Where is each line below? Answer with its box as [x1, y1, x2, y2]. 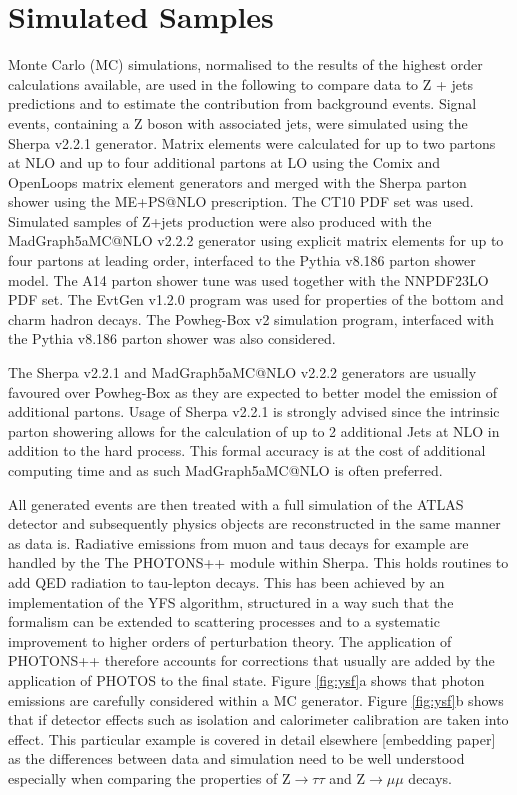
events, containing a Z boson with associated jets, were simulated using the [8, 112, 468, 133]
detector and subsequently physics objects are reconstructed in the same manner [8, 513, 501, 534]
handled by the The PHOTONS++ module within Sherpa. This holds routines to [8, 552, 509, 573]
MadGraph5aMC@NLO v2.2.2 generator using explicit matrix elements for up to [8, 230, 504, 251]
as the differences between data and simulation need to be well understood [8, 748, 465, 769]
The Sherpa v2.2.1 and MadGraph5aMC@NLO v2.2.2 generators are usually [8, 362, 477, 383]
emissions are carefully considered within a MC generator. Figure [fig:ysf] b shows [8, 689, 504, 710]
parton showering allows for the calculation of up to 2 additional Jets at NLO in [8, 420, 500, 441]
